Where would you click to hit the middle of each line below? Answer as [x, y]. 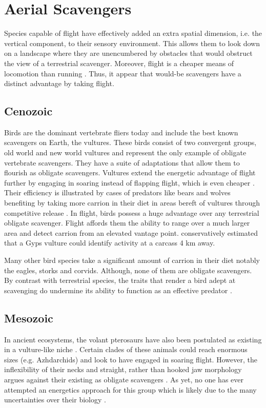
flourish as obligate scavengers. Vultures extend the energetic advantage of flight [130, 172]
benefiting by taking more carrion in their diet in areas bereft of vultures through [132, 203]
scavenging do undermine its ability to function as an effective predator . [118, 290]
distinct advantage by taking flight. [59, 83]
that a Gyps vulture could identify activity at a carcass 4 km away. [110, 243]
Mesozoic [29, 318]
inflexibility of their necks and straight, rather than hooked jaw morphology [123, 369]
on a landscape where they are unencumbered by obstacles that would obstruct [128, 53]
